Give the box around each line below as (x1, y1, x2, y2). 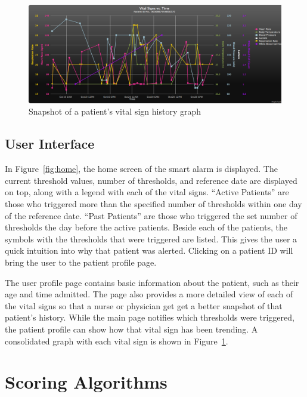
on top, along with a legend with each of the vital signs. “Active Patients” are (5, 186, 289, 198)
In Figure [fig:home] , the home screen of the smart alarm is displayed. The (5, 162, 278, 175)
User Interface (5, 134, 95, 153)
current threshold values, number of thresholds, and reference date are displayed (5, 174, 297, 186)
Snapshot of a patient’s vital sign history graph (29, 105, 201, 118)
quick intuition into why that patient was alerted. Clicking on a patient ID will (5, 244, 293, 257)
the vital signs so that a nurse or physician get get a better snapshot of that (5, 299, 283, 312)
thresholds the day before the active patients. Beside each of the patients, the (5, 221, 287, 233)
